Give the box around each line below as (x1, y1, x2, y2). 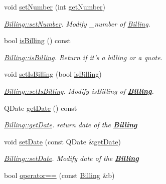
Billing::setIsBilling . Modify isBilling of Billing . (4, 85, 154, 96)
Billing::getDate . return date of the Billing (4, 119, 137, 130)
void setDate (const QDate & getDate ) (4, 136, 121, 146)
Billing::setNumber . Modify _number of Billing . (4, 18, 150, 29)
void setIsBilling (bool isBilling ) (4, 69, 102, 79)
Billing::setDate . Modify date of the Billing (4, 153, 139, 163)
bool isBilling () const (4, 35, 71, 46)
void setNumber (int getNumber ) (4, 2, 106, 12)
